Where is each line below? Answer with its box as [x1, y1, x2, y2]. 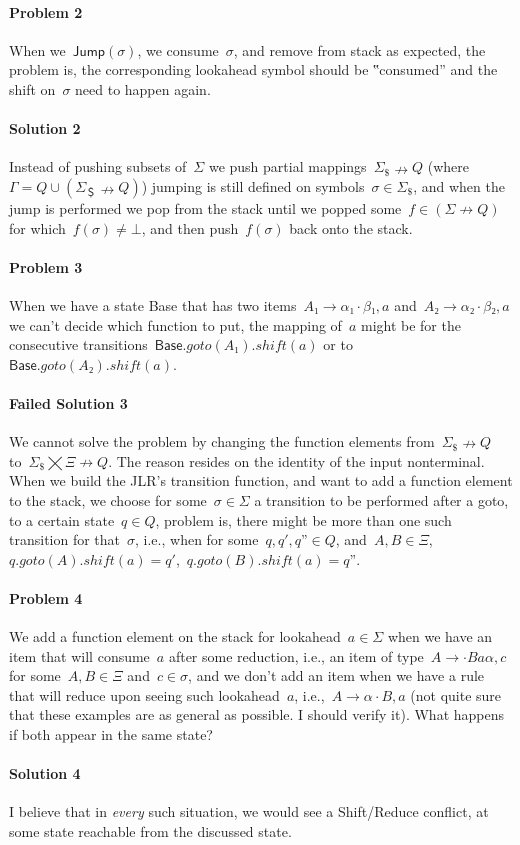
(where [427, 156, 469, 177]
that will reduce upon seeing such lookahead [9, 684, 280, 705]
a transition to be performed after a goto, [254, 489, 509, 510]
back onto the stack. [289, 217, 413, 238]
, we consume [137, 39, 219, 60]
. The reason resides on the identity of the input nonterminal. [108, 450, 485, 471]
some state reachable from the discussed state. [9, 821, 292, 842]
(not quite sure [410, 684, 502, 705]
